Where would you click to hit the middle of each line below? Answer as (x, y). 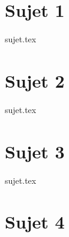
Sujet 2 (35, 80)
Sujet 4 (35, 222)
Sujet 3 (35, 151)
